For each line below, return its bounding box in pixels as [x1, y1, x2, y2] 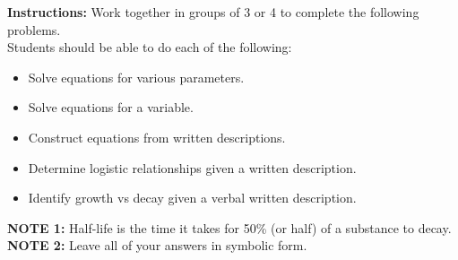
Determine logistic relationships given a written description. [28, 158, 357, 177]
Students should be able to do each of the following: [7, 38, 292, 56]
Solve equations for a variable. [28, 98, 194, 117]
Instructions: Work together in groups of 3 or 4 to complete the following [7, 3, 419, 21]
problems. [7, 20, 61, 39]
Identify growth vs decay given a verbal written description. [28, 188, 357, 207]
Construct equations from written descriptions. [28, 127, 286, 146]
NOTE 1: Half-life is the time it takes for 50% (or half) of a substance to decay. [7, 218, 452, 237]
